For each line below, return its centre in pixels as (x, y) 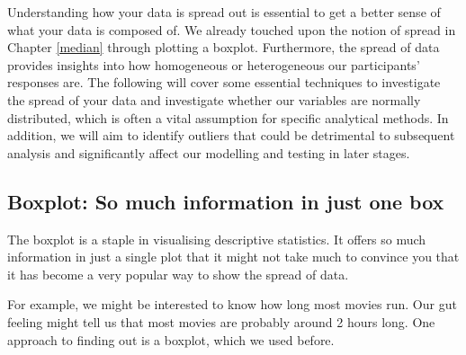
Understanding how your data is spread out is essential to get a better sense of (224, 12)
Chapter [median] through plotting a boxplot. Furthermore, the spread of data (224, 47)
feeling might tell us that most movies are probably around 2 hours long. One (221, 321)
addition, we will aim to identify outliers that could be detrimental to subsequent (231, 135)
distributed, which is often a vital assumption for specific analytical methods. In (228, 117)
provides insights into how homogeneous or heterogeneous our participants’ (214, 64)
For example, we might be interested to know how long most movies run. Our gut (232, 304)
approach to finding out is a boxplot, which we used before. (171, 339)
